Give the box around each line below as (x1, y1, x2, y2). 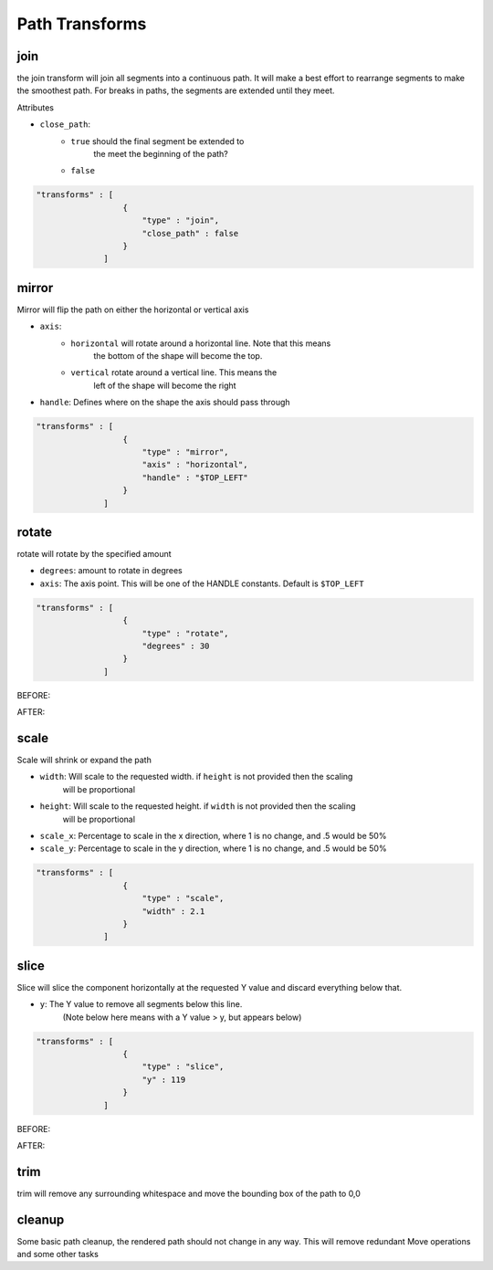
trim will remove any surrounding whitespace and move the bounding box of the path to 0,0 (16, 1188, 361, 1199)
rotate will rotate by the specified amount (16, 549, 173, 560)
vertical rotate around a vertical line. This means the (70, 367, 278, 378)
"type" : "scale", (142, 893, 225, 904)
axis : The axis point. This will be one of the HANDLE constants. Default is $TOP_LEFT (39, 578, 364, 589)
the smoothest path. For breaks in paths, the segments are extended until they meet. (16, 85, 335, 96)
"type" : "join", (142, 215, 219, 226)
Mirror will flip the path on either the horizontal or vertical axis (16, 304, 249, 315)
